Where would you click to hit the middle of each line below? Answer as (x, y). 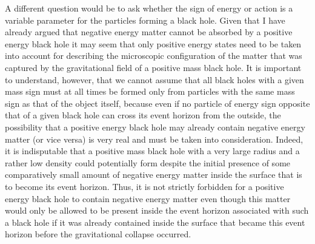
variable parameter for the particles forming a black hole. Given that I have (145, 20)
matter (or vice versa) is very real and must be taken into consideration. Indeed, (154, 139)
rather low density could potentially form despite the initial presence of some (148, 162)
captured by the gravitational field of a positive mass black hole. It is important (153, 67)
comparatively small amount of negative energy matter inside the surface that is (154, 175)
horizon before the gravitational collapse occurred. (98, 234)
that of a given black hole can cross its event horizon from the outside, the (143, 115)
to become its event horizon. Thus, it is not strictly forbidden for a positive (144, 186)
